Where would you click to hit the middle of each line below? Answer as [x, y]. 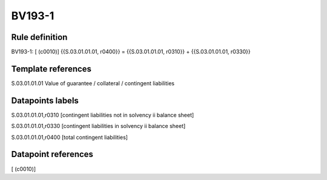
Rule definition [39, 37]
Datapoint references [52, 154]
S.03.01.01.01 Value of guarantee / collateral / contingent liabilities [93, 83]
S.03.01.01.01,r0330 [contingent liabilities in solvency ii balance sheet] [98, 126]
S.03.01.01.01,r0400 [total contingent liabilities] [70, 137]
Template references [51, 69]
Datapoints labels [45, 101]
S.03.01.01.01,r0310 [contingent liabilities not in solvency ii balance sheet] [103, 115]
